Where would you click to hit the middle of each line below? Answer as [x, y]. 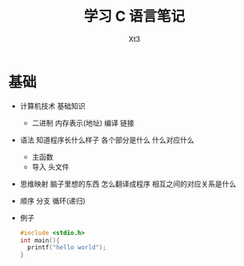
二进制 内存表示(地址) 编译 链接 [83, 123]
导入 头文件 [50, 167]
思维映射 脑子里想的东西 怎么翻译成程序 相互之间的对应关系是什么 [128, 184]
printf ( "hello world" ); [67, 248]
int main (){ [40, 240]
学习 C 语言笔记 [134, 16]
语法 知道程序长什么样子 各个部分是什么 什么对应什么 [107, 140]
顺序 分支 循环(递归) [52, 200]
